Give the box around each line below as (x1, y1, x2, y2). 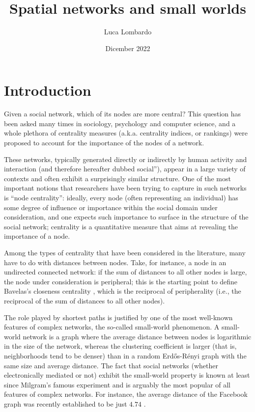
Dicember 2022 (105, 43, 150, 53)
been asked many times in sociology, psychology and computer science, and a (4, 118, 236, 128)
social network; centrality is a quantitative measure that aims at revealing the (4, 221, 238, 231)
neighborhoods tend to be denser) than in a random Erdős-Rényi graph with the (4, 350, 247, 360)
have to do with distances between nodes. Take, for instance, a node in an (4, 257, 227, 267)
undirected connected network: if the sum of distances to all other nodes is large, (4, 267, 247, 277)
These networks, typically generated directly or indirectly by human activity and (4, 154, 247, 164)
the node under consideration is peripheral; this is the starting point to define (4, 276, 238, 286)
